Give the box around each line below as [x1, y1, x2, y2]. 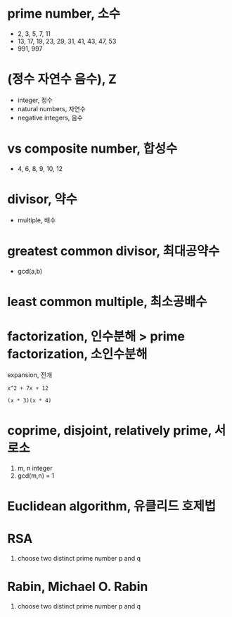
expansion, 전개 [7, 370, 53, 379]
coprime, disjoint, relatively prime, [7, 423, 212, 438]
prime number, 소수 [7, 6, 121, 22]
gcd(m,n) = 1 [17, 471, 55, 480]
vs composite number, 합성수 [7, 141, 178, 157]
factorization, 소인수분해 [7, 346, 148, 362]
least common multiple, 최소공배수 [7, 293, 207, 310]
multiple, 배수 [17, 215, 56, 224]
